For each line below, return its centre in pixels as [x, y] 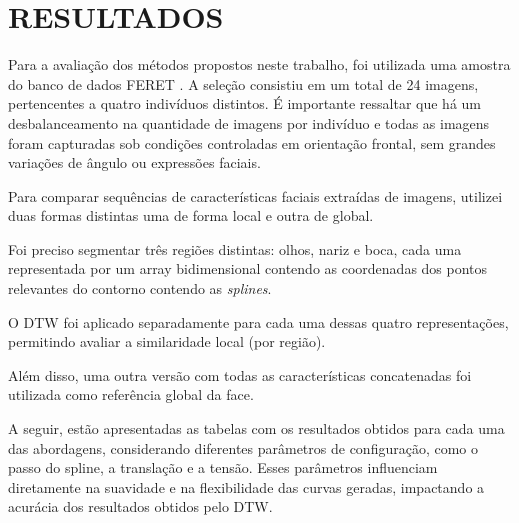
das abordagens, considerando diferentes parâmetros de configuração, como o [243, 447]
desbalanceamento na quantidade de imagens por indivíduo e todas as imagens [249, 122]
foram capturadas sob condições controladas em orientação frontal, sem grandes [252, 142]
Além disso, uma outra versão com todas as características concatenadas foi [240, 374]
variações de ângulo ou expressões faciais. [134, 162]
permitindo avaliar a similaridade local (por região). [167, 341]
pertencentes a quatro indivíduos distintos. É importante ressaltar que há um [244, 103]
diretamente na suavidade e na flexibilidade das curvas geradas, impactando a [246, 486]
